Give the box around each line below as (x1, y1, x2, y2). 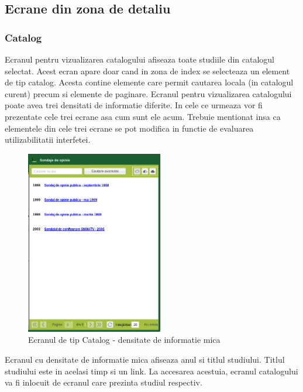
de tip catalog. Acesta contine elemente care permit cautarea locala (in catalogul (5, 76, 294, 88)
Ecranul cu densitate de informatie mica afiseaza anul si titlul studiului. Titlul (5, 353, 285, 365)
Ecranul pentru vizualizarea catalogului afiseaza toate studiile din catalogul (5, 53, 274, 65)
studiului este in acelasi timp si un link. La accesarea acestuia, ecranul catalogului (5, 365, 298, 377)
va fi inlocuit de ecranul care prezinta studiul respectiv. (5, 376, 202, 388)
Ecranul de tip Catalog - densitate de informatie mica (28, 333, 221, 346)
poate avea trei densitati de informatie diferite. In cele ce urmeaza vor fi (5, 99, 263, 111)
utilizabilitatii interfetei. (5, 133, 91, 146)
